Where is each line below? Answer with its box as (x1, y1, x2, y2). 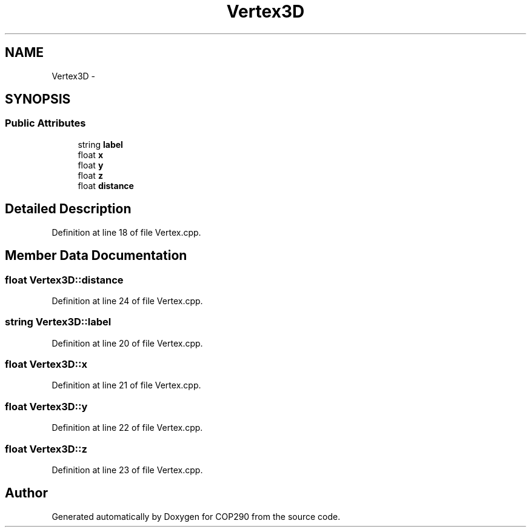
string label (78, 139, 123, 150)
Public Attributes (5, 117, 86, 130)
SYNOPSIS (5, 91, 71, 107)
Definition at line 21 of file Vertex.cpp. (52, 380, 201, 391)
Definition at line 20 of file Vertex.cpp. (52, 337, 203, 348)
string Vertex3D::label (5, 316, 112, 328)
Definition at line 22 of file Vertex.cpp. (52, 422, 203, 433)
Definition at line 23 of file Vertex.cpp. (52, 464, 203, 475)
